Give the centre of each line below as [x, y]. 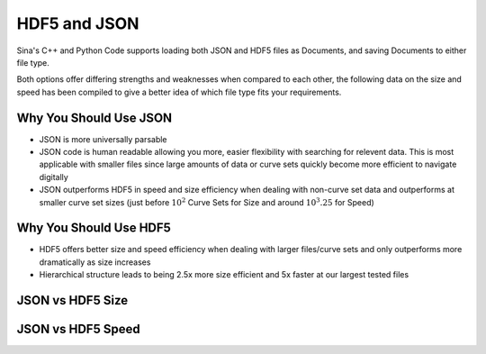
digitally [54, 177]
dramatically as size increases [95, 262]
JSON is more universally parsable [103, 139]
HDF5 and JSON [78, 23]
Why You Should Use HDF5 [94, 228]
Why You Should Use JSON [94, 118]
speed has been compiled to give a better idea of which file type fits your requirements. [179, 92]
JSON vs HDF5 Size [72, 300]
